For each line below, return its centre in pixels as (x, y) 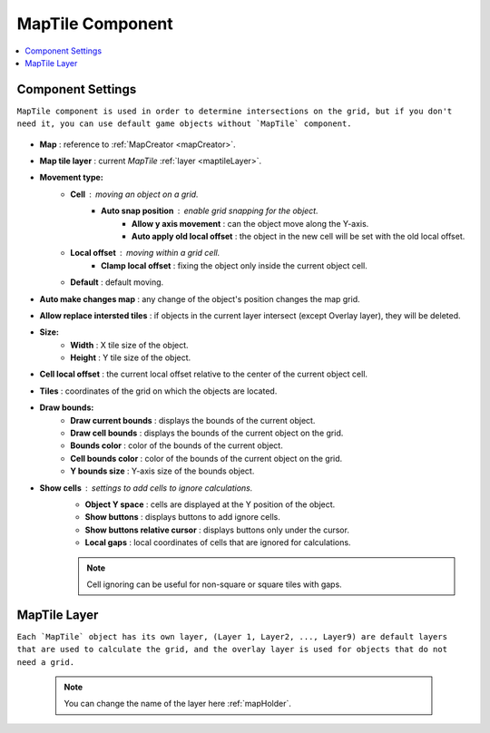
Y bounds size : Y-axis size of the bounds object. (162, 471)
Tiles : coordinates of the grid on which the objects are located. (158, 391)
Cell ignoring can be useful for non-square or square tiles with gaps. (214, 584)
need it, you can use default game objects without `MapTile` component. (185, 124)
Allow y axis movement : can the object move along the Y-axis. (250, 223)
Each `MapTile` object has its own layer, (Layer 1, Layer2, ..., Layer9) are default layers (232, 636)
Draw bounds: (67, 407)
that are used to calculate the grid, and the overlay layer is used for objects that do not (232, 650)
